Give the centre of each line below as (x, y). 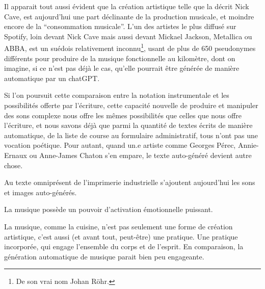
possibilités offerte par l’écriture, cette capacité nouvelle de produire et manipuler (131, 105)
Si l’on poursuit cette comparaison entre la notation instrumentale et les (117, 95)
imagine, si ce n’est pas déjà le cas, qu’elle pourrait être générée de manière (122, 68)
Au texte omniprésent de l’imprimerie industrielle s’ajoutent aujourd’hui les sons (130, 182)
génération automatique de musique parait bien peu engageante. (104, 256)
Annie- (248, 145)
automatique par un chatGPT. (52, 78)
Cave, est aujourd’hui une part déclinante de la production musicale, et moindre (129, 16)
